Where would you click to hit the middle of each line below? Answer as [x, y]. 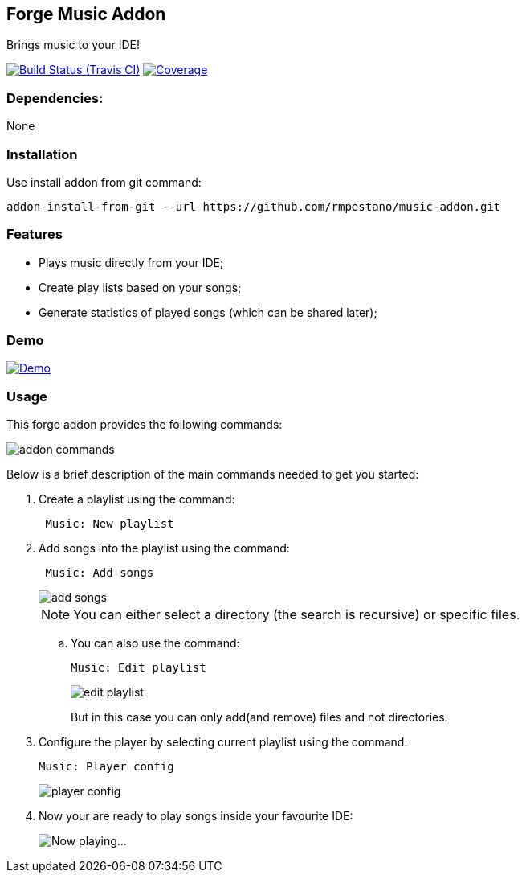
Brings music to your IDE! [73, 45]
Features [35, 234]
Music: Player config [106, 767]
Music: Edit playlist [139, 668]
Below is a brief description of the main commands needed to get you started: [213, 474]
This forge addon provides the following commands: [145, 425]
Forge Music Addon [86, 14]
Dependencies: [55, 98]
